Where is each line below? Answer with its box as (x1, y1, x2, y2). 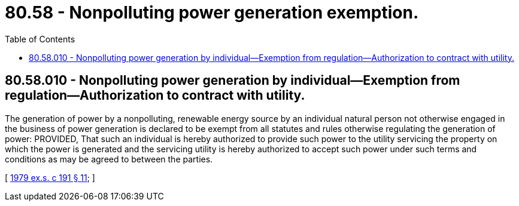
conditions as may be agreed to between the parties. (5, 153, 213, 164)
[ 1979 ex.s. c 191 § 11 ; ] (5, 172, 95, 183)
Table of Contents (5, 33, 75, 44)
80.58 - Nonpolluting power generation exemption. (5, 2, 419, 23)
